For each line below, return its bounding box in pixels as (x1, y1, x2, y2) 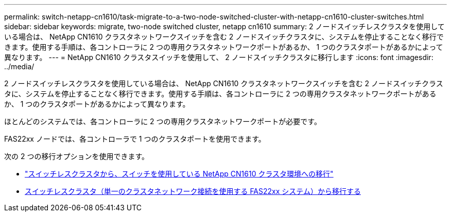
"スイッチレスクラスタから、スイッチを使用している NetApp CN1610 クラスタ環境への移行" (25, 169, 334, 178)
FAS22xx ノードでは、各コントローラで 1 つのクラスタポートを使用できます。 (4, 134, 266, 143)
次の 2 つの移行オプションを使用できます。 (4, 152, 149, 161)
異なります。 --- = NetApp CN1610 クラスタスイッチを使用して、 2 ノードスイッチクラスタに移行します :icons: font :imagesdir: (4, 53, 433, 62)
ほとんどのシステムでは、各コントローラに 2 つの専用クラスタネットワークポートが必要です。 (4, 117, 321, 126)
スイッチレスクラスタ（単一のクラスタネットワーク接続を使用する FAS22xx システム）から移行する (25, 187, 361, 195)
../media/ (4, 62, 34, 71)
